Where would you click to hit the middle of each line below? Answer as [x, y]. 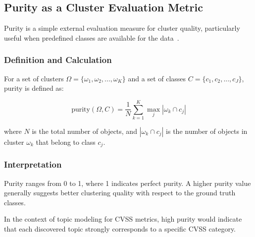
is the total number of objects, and [84, 131]
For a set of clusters [34, 78]
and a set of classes [157, 78]
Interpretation [33, 164]
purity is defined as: [34, 88]
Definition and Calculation [58, 60]
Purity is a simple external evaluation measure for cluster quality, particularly [122, 28]
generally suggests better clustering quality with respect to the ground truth [120, 193]
